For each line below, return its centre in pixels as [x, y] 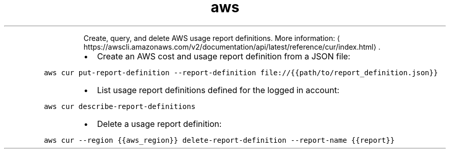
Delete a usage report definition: [159, 124]
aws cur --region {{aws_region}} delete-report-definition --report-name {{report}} [219, 140]
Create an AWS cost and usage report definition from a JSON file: [223, 56]
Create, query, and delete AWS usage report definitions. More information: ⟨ [212, 38]
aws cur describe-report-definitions [120, 106]
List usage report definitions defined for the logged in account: [218, 90]
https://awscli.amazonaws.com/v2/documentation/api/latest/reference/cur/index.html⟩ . [232, 47]
